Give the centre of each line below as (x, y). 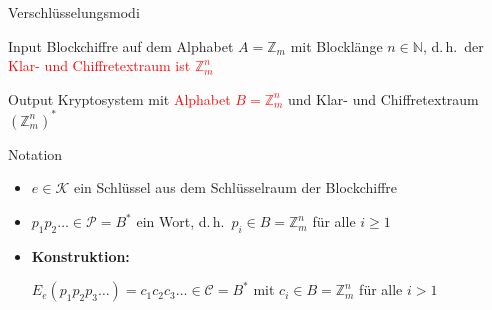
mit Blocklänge (336, 45)
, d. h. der (453, 45)
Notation (35, 153)
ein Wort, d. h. (180, 221)
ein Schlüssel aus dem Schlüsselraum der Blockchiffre (235, 187)
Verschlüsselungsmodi (74, 12)
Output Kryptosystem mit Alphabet (119, 98)
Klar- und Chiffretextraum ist (99, 65)
